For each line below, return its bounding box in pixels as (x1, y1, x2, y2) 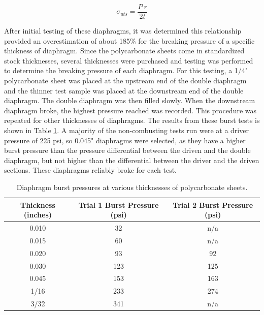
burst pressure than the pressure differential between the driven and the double (4, 145, 251, 155)
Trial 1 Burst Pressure (78, 199, 159, 210)
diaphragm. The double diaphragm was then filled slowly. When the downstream (4, 95, 255, 106)
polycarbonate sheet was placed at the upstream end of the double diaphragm (4, 75, 247, 86)
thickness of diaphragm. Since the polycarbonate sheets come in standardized (4, 45, 245, 56)
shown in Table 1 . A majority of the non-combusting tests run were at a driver (4, 125, 249, 135)
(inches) (23, 209, 52, 220)
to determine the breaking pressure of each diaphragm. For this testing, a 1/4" (4, 65, 248, 76)
